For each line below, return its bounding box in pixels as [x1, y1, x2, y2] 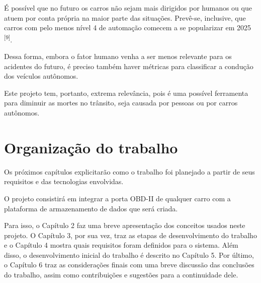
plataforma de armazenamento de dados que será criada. [4, 203, 178, 213]
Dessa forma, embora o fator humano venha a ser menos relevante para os [4, 51, 232, 62]
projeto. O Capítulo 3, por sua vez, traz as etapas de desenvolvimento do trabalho [4, 230, 257, 240]
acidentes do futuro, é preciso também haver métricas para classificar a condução [4, 61, 253, 71]
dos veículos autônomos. [4, 71, 78, 81]
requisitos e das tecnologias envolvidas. [4, 176, 124, 187]
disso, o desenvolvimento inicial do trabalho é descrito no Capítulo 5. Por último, [4, 249, 254, 260]
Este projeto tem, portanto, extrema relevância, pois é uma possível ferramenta [4, 87, 248, 98]
